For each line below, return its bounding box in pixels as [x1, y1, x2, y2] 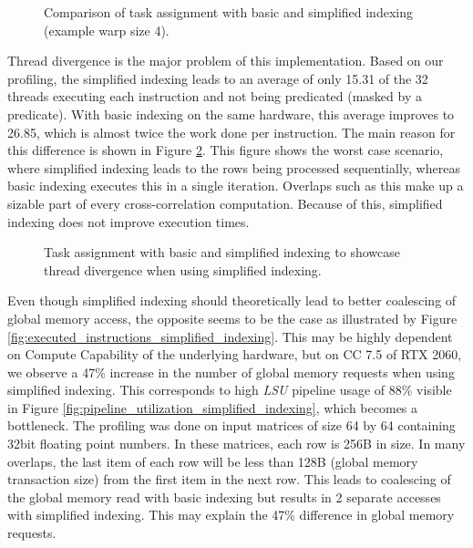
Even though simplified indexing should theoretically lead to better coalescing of [7, 291, 457, 310]
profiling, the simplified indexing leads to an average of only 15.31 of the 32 [7, 68, 428, 88]
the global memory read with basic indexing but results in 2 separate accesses [7, 487, 441, 506]
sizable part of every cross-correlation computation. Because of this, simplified [7, 193, 443, 212]
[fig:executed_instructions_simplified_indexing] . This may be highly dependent [7, 326, 453, 346]
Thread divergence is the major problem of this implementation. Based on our [7, 51, 444, 70]
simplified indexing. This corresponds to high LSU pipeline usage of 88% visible [7, 380, 452, 399]
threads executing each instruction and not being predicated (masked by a [7, 87, 422, 106]
